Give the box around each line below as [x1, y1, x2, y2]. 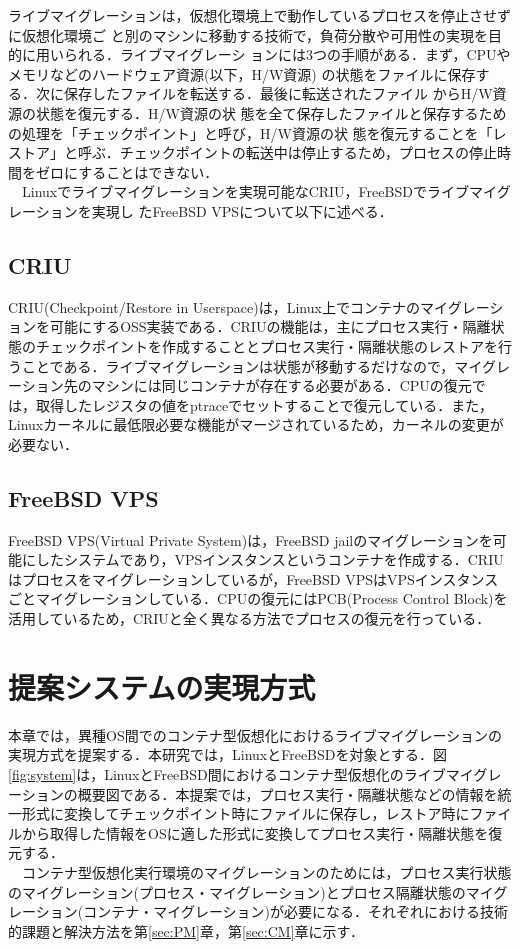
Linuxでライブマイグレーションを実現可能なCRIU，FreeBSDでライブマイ [21, 181, 497, 202]
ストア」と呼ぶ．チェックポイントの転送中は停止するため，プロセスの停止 [8, 142, 498, 163]
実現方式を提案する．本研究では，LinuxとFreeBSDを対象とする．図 [8, 744, 448, 765]
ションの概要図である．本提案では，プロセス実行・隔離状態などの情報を [21, 783, 498, 804]
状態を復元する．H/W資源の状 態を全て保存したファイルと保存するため [35, 102, 507, 123]
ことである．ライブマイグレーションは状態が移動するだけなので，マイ [21, 355, 483, 376]
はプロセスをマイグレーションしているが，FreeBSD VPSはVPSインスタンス [8, 568, 499, 589]
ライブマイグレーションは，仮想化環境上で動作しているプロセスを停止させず [8, 5, 512, 25]
